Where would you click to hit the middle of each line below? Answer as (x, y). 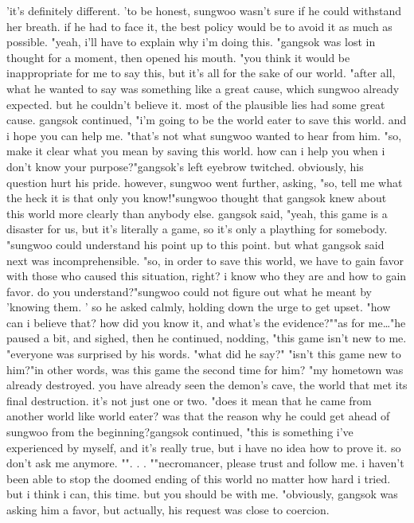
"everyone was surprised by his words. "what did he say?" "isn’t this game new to (204, 354)
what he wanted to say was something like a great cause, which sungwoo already (203, 88)
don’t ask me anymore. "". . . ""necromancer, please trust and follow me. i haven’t (205, 463)
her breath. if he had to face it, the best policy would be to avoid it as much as (199, 26)
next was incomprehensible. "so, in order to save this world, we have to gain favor (205, 260)
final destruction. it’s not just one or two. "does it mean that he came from (189, 400)
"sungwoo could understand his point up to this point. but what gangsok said (195, 244)
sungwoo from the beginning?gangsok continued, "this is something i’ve (180, 432)
